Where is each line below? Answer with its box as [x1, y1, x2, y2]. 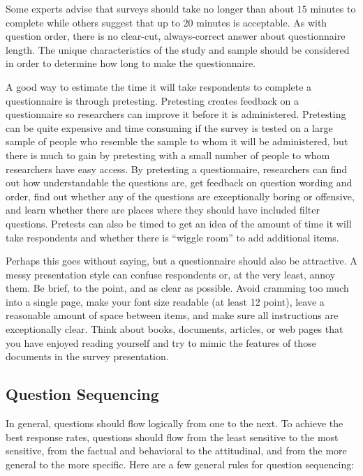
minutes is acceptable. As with [196, 15, 327, 29]
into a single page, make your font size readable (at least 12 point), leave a [6, 294, 325, 308]
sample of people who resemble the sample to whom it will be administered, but [6, 134, 348, 149]
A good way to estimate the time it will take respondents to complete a [6, 79, 312, 94]
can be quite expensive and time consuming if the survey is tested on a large [6, 120, 333, 135]
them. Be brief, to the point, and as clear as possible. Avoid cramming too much [6, 281, 349, 295]
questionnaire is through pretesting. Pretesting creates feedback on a [6, 93, 299, 107]
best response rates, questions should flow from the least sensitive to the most [6, 429, 339, 444]
